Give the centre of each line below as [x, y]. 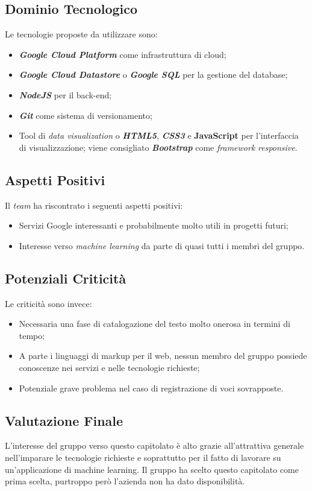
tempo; [32, 335]
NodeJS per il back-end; [65, 94]
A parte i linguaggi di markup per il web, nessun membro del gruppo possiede [163, 356]
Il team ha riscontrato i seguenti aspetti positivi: [94, 205]
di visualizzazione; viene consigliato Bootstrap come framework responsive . [158, 147]
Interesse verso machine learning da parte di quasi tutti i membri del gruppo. [162, 245]
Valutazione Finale [64, 420]
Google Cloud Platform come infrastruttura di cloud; [123, 54]
